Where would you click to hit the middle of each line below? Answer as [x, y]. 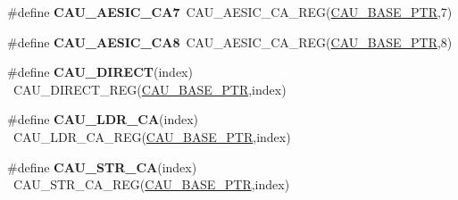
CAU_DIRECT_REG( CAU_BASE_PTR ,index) [150, 89]
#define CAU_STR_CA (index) [102, 167]
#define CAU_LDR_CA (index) [103, 119]
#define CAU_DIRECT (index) [100, 72]
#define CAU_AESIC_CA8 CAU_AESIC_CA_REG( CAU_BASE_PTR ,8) [230, 42]
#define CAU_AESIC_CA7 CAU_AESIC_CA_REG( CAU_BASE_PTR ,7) [230, 12]
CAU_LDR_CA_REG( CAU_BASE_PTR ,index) [152, 136]
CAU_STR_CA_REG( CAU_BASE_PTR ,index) [151, 184]
